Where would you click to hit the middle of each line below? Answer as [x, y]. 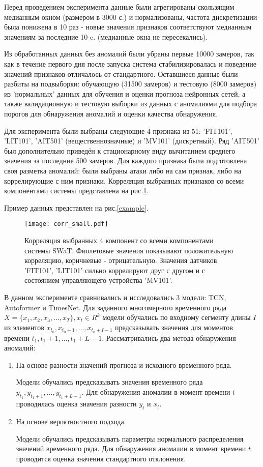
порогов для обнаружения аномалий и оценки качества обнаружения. [111, 113]
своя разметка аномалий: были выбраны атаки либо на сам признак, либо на [123, 170]
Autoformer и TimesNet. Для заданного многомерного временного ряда [115, 307]
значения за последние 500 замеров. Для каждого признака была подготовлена [126, 160]
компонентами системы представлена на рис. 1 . [77, 191]
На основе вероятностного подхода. [71, 421]
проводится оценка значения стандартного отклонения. [101, 458]
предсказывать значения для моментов [174, 327]
